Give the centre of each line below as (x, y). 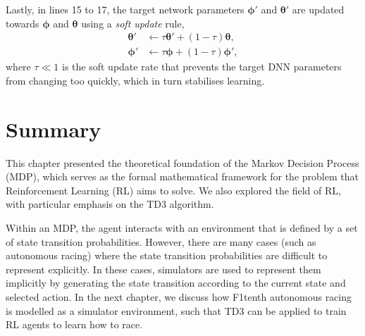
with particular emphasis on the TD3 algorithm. (110, 204)
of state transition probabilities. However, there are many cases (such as (161, 241)
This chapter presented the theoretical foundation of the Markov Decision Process (182, 162)
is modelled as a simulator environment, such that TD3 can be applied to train (176, 310)
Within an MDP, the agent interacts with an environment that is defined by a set (182, 227)
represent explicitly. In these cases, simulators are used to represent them (163, 269)
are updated (318, 9)
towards (23, 23)
